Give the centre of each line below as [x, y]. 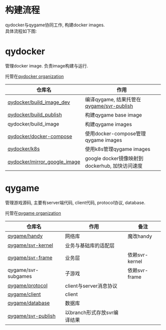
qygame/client [24, 294]
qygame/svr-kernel [30, 245]
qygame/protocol [28, 285]
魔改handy [140, 236]
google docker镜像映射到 [114, 158]
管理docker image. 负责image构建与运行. [47, 66]
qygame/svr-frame [30, 258]
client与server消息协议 [91, 286]
